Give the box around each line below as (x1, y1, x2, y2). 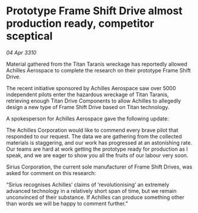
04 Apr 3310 (6, 49, 37, 56)
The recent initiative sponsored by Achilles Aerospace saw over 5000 (6, 84, 176, 91)
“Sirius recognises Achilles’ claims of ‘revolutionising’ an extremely (6, 181, 170, 188)
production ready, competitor (6, 17, 154, 30)
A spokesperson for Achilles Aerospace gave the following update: (6, 115, 169, 122)
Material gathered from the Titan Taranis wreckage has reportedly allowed (6, 61, 188, 68)
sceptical (6, 30, 53, 43)
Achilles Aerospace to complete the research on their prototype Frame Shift (6, 66, 191, 74)
